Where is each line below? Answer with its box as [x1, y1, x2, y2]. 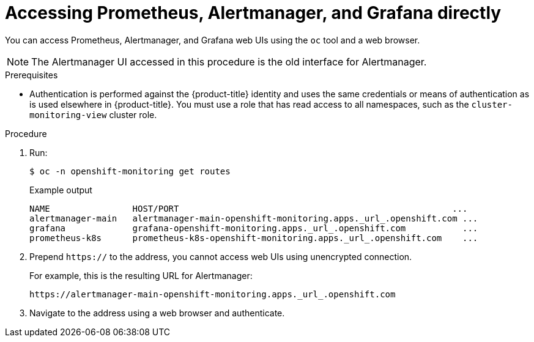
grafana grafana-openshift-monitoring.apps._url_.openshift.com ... [29, 223, 478, 233]
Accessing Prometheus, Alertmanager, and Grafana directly [5, 2, 502, 23]
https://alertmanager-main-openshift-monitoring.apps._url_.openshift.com [29, 289, 396, 299]
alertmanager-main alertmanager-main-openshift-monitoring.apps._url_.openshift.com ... [29, 213, 478, 223]
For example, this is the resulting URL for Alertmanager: [29, 270, 253, 281]
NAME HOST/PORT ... [29, 203, 468, 214]
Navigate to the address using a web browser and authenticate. [29, 307, 285, 318]
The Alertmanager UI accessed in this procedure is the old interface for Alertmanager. [31, 55, 427, 68]
